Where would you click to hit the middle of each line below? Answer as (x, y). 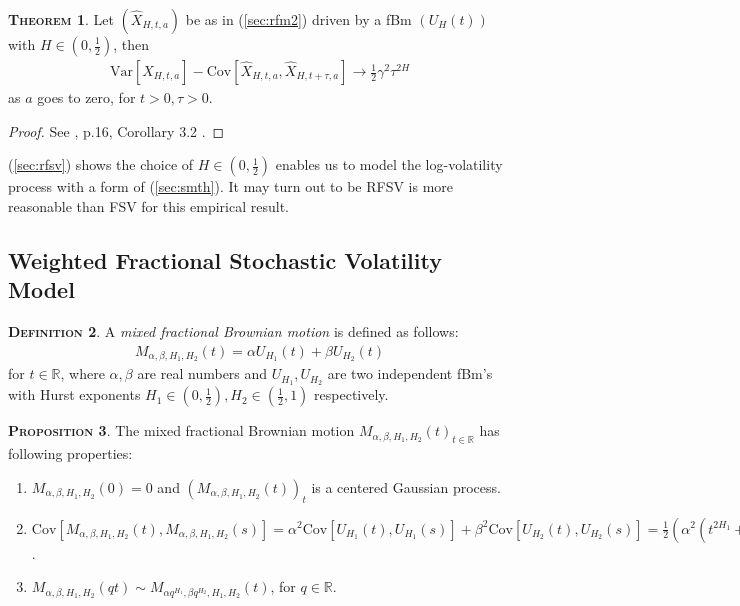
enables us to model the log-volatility (389, 164)
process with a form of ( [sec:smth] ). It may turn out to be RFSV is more (231, 186)
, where (82, 373)
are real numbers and (202, 373)
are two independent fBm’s (410, 373)
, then (131, 44)
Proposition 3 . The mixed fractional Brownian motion (181, 430)
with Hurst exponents (74, 394)
